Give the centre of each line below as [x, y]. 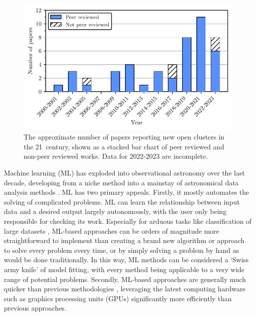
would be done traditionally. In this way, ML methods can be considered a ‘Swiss [126, 260]
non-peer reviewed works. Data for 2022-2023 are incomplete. [116, 156]
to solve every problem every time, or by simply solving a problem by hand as [122, 250]
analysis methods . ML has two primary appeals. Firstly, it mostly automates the [127, 192]
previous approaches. [35, 308]
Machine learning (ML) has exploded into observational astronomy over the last [125, 173]
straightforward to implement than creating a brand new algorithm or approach [124, 240]
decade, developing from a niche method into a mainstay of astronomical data [121, 182]
